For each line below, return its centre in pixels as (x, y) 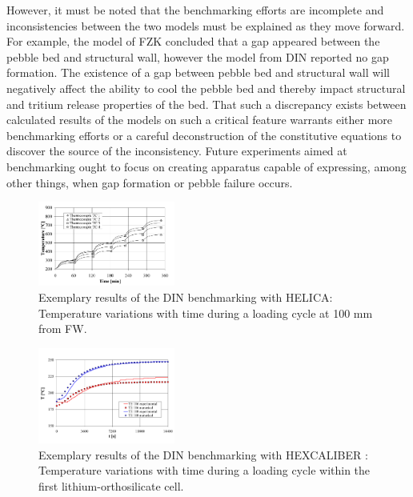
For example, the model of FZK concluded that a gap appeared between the (193, 41)
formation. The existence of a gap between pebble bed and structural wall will (198, 72)
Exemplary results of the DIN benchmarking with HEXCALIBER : (203, 454)
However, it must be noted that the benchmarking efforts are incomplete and (195, 10)
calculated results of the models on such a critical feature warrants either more (200, 120)
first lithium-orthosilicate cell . (111, 485)
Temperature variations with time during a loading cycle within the (204, 470)
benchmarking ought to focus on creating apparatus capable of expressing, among (206, 166)
